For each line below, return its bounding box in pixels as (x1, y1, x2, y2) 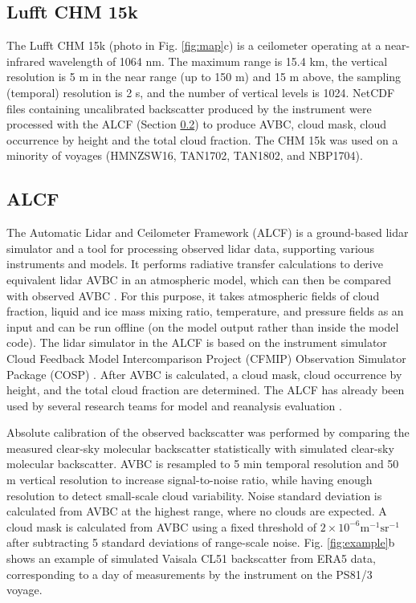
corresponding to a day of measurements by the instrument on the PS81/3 (6, 565, 373, 582)
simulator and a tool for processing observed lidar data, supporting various (6, 239, 375, 256)
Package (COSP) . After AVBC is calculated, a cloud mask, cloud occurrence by (6, 365, 402, 382)
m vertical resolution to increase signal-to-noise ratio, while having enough (6, 471, 373, 488)
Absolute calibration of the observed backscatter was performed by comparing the (6, 424, 410, 441)
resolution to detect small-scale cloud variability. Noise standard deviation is (6, 487, 382, 503)
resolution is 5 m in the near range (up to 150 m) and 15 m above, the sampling (6, 68, 402, 85)
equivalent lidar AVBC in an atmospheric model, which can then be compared (6, 271, 392, 287)
